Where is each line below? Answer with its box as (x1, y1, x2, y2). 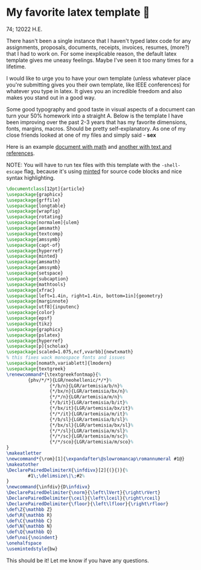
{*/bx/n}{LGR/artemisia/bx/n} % (49, 388, 129, 395)
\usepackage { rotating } (6, 214, 63, 220)
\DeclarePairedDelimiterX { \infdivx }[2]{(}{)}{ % (6, 467, 129, 473)
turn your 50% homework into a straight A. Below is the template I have (6, 112, 183, 119)
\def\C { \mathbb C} (6, 517, 53, 524)
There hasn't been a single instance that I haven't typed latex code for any (6, 37, 191, 44)
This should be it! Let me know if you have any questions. (6, 557, 149, 564)
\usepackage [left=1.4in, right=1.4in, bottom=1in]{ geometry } (6, 293, 164, 299)
